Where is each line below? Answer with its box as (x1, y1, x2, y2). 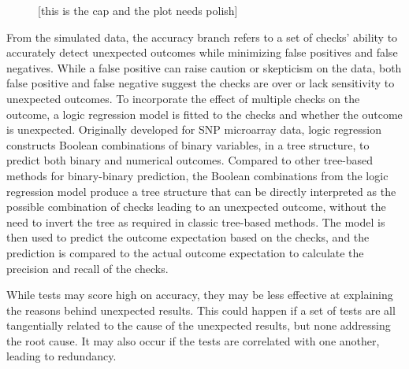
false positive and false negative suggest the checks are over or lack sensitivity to (6, 75, 395, 91)
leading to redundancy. (6, 348, 117, 364)
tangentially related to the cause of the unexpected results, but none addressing (6, 317, 391, 334)
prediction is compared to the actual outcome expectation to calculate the (6, 244, 364, 260)
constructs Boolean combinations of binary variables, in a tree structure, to (6, 136, 370, 153)
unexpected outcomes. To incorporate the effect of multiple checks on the (6, 90, 360, 106)
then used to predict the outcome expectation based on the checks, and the (6, 229, 370, 245)
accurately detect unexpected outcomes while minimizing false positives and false (6, 44, 398, 61)
